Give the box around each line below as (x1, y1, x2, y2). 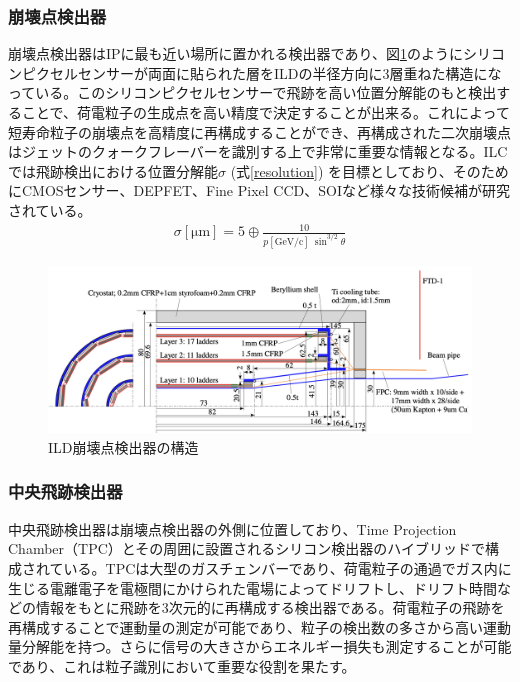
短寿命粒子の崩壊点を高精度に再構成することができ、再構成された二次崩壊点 (8, 121, 512, 142)
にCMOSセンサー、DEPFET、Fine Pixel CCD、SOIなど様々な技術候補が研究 (8, 180, 510, 201)
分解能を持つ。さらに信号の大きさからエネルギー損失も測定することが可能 (21, 636, 512, 657)
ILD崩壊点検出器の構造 (48, 436, 199, 457)
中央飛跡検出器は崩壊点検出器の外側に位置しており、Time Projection (8, 518, 457, 539)
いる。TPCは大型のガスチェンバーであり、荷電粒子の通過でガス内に (63, 557, 512, 578)
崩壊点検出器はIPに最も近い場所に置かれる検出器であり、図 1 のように (8, 43, 463, 64)
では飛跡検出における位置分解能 (8, 160, 218, 181)
